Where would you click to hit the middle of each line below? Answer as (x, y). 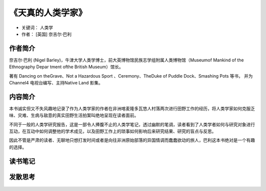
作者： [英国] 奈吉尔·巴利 (47, 34)
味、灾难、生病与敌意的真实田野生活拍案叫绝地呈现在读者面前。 (74, 115)
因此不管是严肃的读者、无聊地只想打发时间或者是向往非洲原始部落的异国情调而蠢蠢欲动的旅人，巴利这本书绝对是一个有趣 (132, 140)
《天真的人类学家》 (48, 13)
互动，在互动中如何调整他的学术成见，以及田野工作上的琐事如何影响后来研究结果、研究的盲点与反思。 (113, 131)
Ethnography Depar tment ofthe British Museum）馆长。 (66, 67)
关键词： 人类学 (37, 27)
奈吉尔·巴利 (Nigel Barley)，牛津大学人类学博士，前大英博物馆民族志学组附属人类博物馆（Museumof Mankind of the (126, 60)
